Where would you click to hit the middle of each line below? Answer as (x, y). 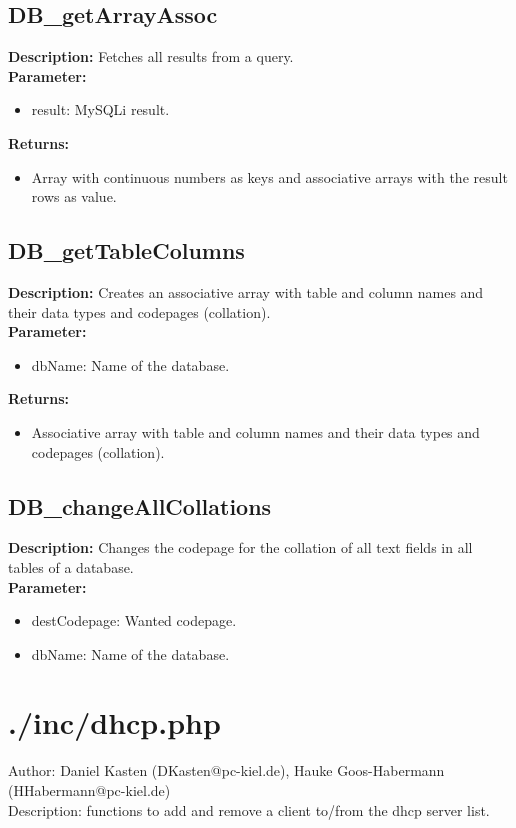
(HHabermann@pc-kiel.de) (89, 790)
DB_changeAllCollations (140, 505)
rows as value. (74, 196)
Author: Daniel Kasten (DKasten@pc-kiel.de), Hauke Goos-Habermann (226, 770)
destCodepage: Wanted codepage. (134, 620)
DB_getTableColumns (126, 250)
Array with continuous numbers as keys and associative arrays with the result (269, 176)
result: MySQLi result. (100, 109)
